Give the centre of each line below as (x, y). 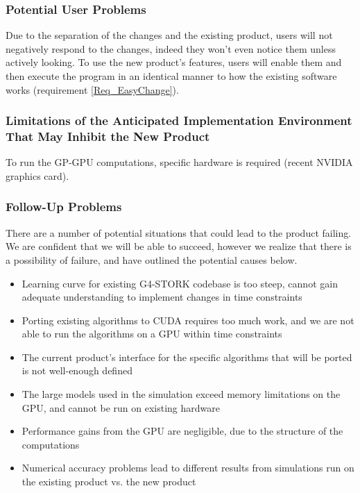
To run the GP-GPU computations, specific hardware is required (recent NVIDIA (179, 162)
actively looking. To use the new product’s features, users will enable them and (174, 62)
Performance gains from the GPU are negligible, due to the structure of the (182, 431)
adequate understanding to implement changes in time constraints (162, 297)
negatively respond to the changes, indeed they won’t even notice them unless (171, 48)
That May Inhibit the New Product (108, 136)
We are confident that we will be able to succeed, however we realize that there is (179, 246)
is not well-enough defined (77, 370)
